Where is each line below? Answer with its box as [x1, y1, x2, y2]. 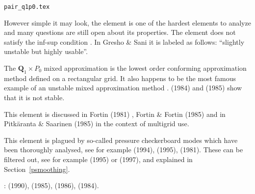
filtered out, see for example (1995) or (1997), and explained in [4, 154, 193, 164]
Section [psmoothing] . [4, 164, 70, 174]
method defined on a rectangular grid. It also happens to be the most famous [4, 73, 236, 83]
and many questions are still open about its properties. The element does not [4, 27, 236, 37]
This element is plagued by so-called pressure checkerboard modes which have [4, 135, 238, 145]
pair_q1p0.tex [4, 3, 50, 10]
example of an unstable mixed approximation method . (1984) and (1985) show [4, 83, 242, 93]
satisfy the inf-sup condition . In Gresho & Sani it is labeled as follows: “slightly [4, 36, 245, 47]
